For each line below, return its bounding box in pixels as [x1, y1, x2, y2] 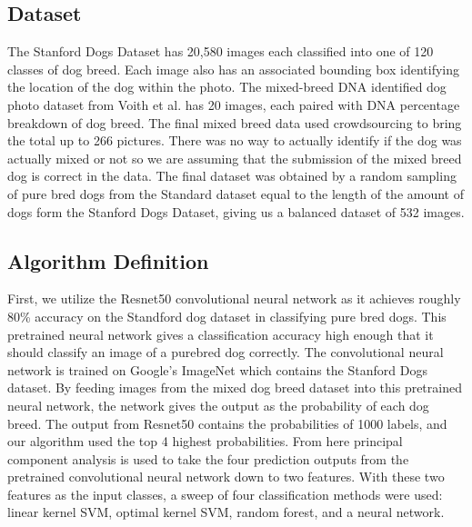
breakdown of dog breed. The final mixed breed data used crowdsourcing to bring [7, 113, 462, 132]
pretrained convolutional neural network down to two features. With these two [7, 467, 445, 486]
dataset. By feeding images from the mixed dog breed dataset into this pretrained [7, 378, 462, 397]
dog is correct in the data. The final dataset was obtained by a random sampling [7, 166, 457, 185]
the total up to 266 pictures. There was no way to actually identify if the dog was [7, 131, 462, 150]
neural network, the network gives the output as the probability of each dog [7, 395, 429, 414]
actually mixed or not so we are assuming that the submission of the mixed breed [7, 148, 462, 167]
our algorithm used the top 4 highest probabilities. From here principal [7, 432, 403, 451]
